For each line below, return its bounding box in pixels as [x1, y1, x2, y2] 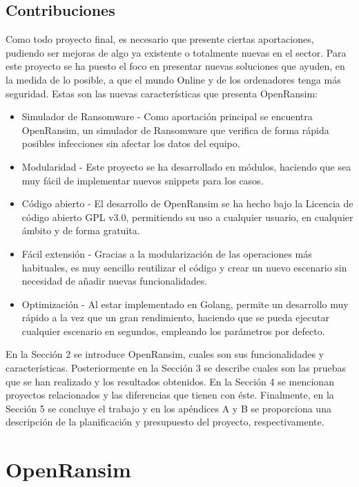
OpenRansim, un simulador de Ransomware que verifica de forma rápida [21, 122, 329, 137]
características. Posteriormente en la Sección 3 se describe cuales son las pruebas [6, 361, 346, 375]
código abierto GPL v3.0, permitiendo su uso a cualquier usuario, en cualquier [21, 209, 353, 224]
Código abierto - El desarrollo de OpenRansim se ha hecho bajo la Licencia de [21, 196, 353, 211]
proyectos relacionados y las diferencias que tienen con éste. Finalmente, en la [6, 388, 334, 402]
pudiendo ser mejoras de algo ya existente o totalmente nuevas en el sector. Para [6, 45, 347, 59]
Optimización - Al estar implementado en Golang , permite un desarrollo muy [21, 296, 349, 311]
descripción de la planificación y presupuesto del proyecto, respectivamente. [6, 414, 324, 429]
